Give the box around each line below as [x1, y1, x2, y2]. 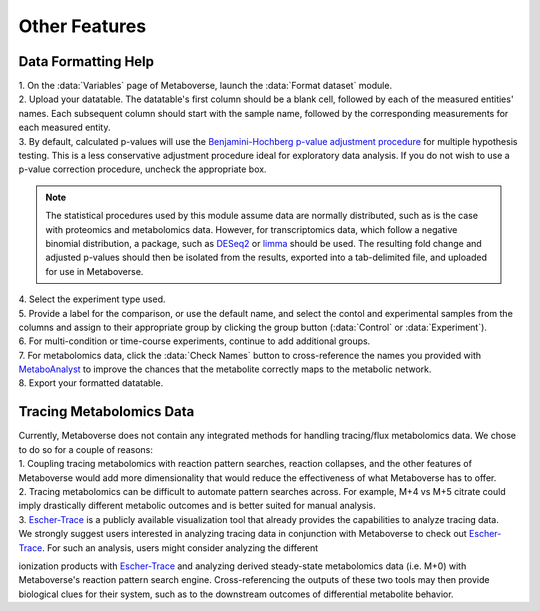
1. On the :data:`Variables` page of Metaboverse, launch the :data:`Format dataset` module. [18, 80, 393, 92]
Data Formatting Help [18, 53, 155, 70]
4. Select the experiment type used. [18, 293, 166, 305]
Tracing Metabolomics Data [18, 403, 195, 420]
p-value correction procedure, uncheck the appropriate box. [18, 163, 267, 175]
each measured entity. [18, 121, 111, 134]
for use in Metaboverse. [45, 265, 144, 277]
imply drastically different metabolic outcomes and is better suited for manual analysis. [18, 500, 377, 512]
